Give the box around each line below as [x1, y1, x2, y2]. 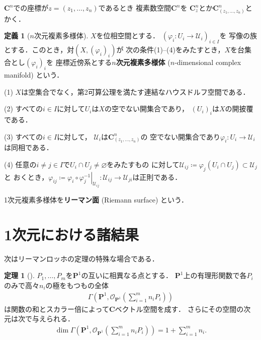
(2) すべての [4, 103, 43, 114]
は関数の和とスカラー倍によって [4, 303, 109, 314]
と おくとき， [4, 171, 49, 182]
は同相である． [4, 142, 53, 153]
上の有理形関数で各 [183, 270, 247, 281]
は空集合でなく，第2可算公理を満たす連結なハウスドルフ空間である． [21, 86, 250, 97]
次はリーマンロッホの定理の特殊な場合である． [4, 253, 159, 263]
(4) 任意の [4, 159, 37, 169]
